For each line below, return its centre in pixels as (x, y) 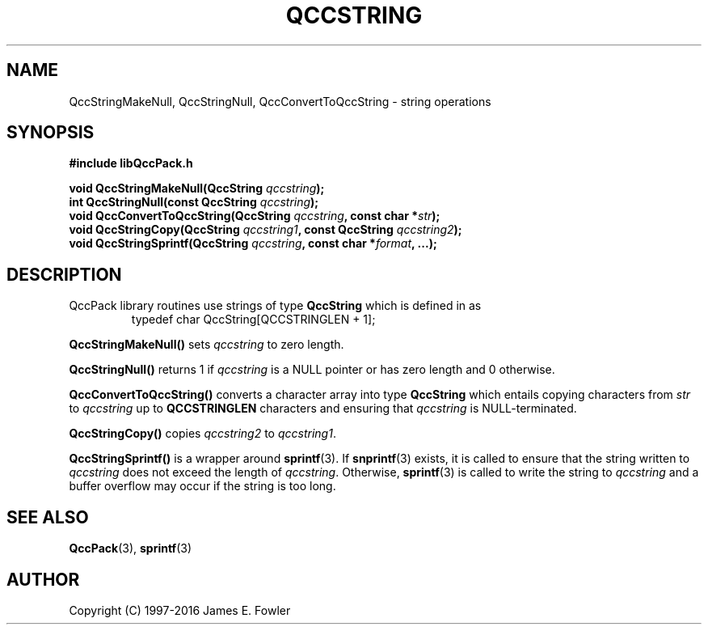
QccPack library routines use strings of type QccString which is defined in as (275, 306)
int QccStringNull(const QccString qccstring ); (194, 202)
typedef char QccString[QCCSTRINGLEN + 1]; (253, 320)
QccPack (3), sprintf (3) (131, 548)
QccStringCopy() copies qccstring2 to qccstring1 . (202, 434)
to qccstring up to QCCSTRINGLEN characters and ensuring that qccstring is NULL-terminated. (323, 409)
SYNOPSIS (51, 133)
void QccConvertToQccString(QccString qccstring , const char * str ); (255, 216)
